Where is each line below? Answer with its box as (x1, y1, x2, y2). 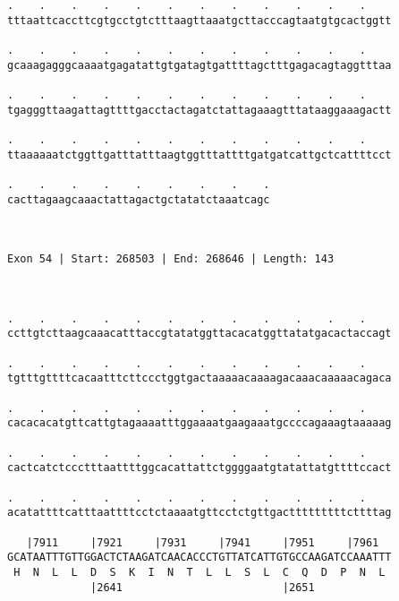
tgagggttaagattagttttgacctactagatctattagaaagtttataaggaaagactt (7, 103, 392, 116)
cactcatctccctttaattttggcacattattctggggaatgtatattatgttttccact (7, 461, 392, 475)
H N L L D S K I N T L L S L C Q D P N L (13, 565, 386, 579)
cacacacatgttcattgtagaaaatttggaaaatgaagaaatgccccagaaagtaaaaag (7, 416, 392, 430)
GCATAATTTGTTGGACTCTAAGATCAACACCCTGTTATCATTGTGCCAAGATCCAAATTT (7, 551, 392, 564)
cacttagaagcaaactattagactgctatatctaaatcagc (7, 193, 270, 206)
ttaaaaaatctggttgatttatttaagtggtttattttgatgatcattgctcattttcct (7, 148, 392, 161)
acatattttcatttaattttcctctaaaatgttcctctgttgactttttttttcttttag (7, 506, 392, 519)
